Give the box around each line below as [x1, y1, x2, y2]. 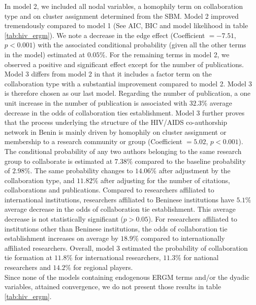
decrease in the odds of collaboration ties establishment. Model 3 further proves [4, 107, 245, 117]
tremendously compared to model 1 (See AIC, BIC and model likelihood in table [4, 20, 248, 31]
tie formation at [4, 252, 52, 263]
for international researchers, [74, 252, 161, 263]
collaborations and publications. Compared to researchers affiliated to [4, 185, 214, 195]
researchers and [4, 262, 51, 272]
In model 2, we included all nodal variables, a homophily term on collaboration [4, 1, 243, 11]
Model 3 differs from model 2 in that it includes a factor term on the [4, 69, 212, 79]
